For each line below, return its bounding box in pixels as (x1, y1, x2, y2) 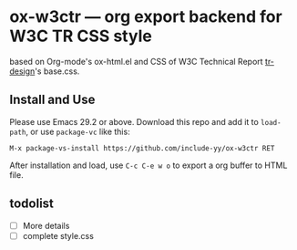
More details (22, 220, 70, 231)
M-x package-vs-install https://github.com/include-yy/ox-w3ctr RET (9, 143, 275, 152)
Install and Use (9, 92, 96, 108)
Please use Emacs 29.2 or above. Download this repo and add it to (9, 116, 260, 127)
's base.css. (35, 66, 80, 77)
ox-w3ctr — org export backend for (9, 6, 282, 27)
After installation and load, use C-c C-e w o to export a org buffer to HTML (9, 160, 288, 171)
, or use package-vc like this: (26, 126, 130, 137)
